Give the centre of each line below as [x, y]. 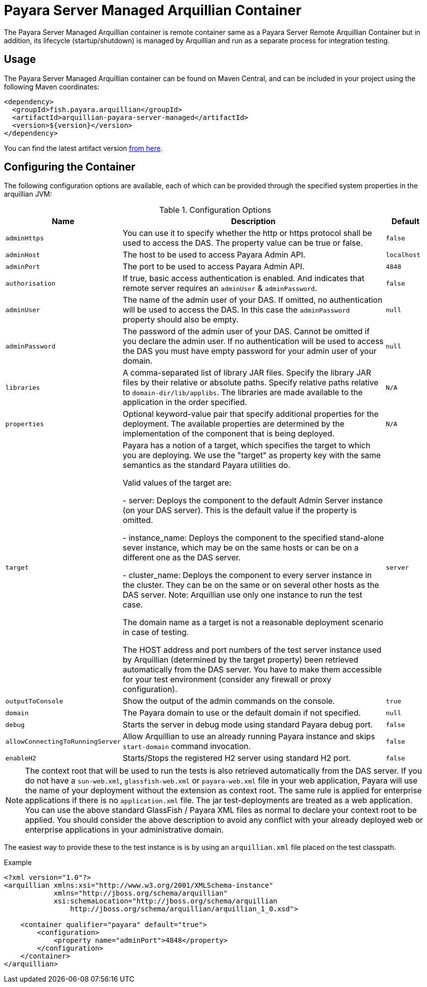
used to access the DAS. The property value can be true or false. [243, 243]
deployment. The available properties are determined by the [233, 424]
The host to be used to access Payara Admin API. [214, 255]
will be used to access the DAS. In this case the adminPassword [236, 310]
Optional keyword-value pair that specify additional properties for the [251, 414]
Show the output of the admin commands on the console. [229, 701]
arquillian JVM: [28, 194]
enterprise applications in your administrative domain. [125, 830]
